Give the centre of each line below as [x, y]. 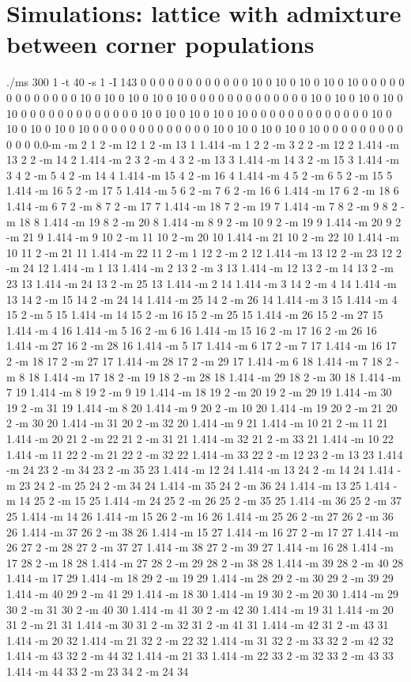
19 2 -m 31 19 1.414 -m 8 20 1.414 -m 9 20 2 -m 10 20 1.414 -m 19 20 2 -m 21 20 [202, 407]
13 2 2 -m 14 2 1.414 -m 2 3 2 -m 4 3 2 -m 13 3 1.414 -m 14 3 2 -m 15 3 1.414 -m [203, 159]
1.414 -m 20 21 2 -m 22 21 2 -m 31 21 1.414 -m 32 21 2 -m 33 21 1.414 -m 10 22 [200, 438]
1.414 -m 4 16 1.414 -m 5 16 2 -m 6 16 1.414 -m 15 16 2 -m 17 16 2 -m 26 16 [192, 330]
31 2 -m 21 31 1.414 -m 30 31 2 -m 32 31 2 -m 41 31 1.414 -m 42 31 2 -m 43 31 [198, 625]
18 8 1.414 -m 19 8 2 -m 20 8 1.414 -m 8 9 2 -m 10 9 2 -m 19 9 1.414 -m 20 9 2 [210, 221]
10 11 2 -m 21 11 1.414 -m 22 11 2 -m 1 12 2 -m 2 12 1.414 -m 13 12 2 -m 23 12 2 [204, 252]
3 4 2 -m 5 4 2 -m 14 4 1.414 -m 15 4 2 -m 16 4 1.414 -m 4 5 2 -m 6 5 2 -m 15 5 [200, 174]
